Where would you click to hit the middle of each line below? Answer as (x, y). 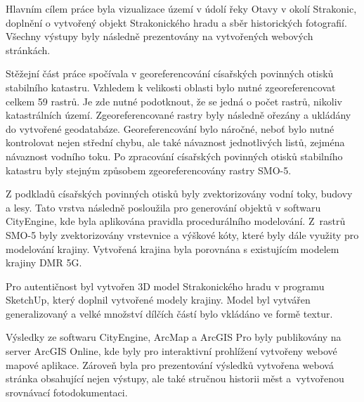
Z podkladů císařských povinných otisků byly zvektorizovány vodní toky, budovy (179, 194)
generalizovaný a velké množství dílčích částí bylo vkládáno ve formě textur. (169, 313)
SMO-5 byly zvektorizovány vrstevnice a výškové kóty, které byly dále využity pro (182, 234)
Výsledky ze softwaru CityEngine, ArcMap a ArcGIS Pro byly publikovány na (174, 337)
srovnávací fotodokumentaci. (67, 392)
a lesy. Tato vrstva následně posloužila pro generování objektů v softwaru (163, 207)
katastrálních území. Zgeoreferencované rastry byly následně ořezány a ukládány (178, 115)
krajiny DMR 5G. (44, 262)
